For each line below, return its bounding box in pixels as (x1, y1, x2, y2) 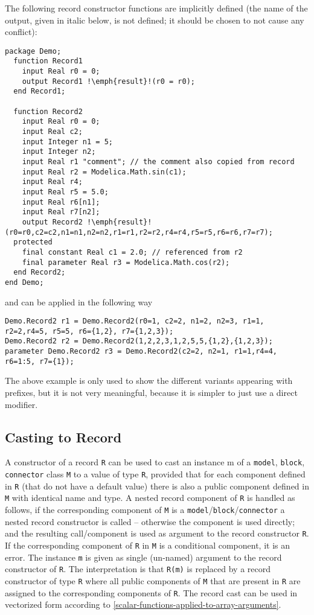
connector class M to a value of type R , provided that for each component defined (5, 468, 306, 480)
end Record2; (13, 268, 66, 277)
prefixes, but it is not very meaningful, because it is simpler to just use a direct (5, 386, 298, 398)
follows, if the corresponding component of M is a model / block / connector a (5, 503, 285, 516)
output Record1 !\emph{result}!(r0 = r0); (22, 77, 195, 86)
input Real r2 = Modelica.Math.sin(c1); (22, 167, 187, 176)
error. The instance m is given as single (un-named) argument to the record (5, 550, 282, 563)
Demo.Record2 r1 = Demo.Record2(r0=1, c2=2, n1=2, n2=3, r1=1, (5, 317, 264, 326)
